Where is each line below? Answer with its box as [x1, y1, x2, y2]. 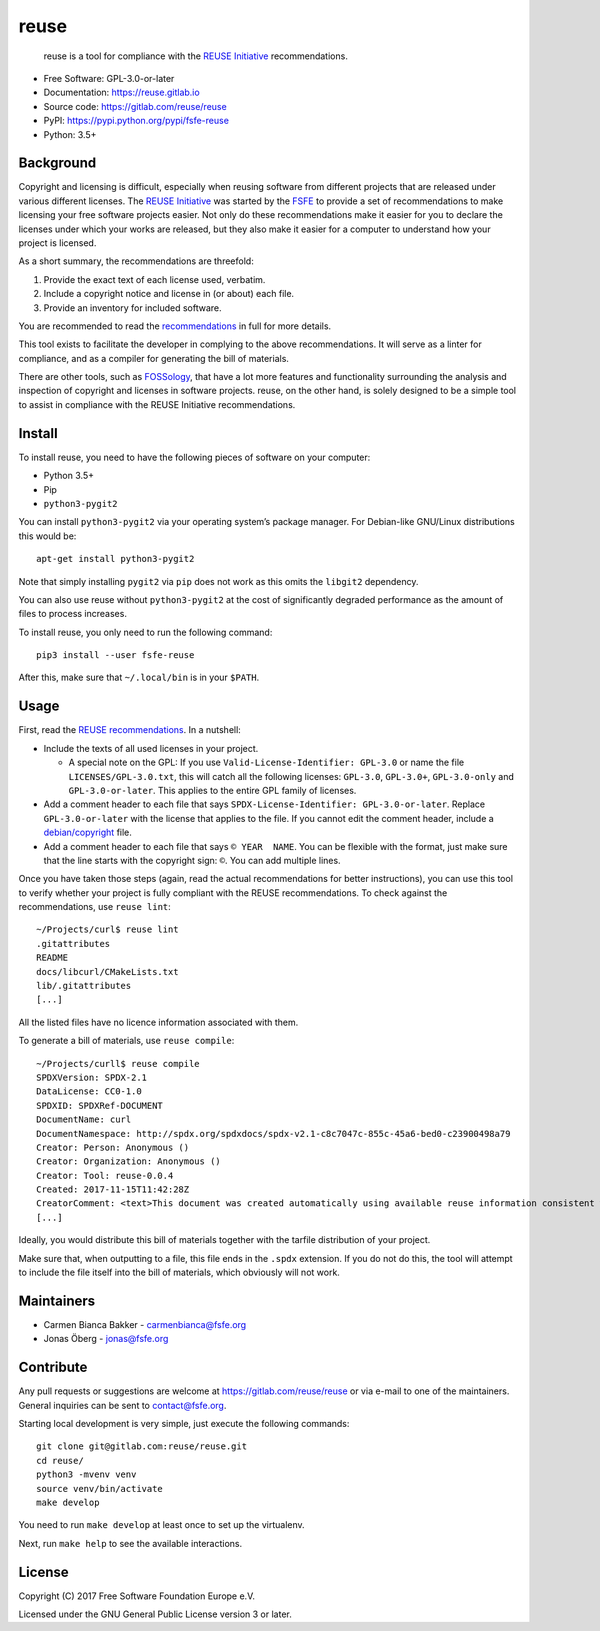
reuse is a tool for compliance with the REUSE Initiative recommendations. [43, 50, 349, 62]
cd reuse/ [36, 1455, 84, 1466]
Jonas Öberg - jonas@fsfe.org [43, 1333, 169, 1345]
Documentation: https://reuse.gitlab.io [43, 86, 200, 99]
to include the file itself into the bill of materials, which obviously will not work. [18, 1266, 340, 1279]
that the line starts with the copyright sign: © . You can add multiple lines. [43, 854, 341, 866]
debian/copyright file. [43, 826, 132, 839]
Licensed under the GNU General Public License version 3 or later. [18, 1608, 292, 1620]
